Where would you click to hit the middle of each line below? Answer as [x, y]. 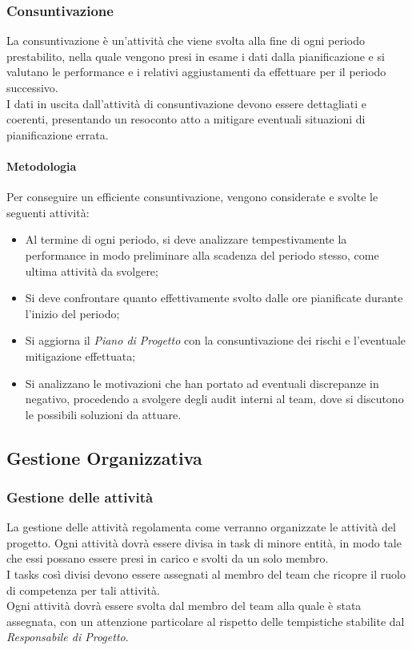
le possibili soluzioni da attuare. [103, 414]
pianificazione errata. [58, 134]
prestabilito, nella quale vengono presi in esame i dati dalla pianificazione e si [196, 56]
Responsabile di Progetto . [68, 637]
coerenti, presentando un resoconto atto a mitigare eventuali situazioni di [186, 119]
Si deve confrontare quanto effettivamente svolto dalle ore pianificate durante [214, 298]
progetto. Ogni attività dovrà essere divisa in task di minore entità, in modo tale [204, 542]
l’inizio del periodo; [72, 313]
